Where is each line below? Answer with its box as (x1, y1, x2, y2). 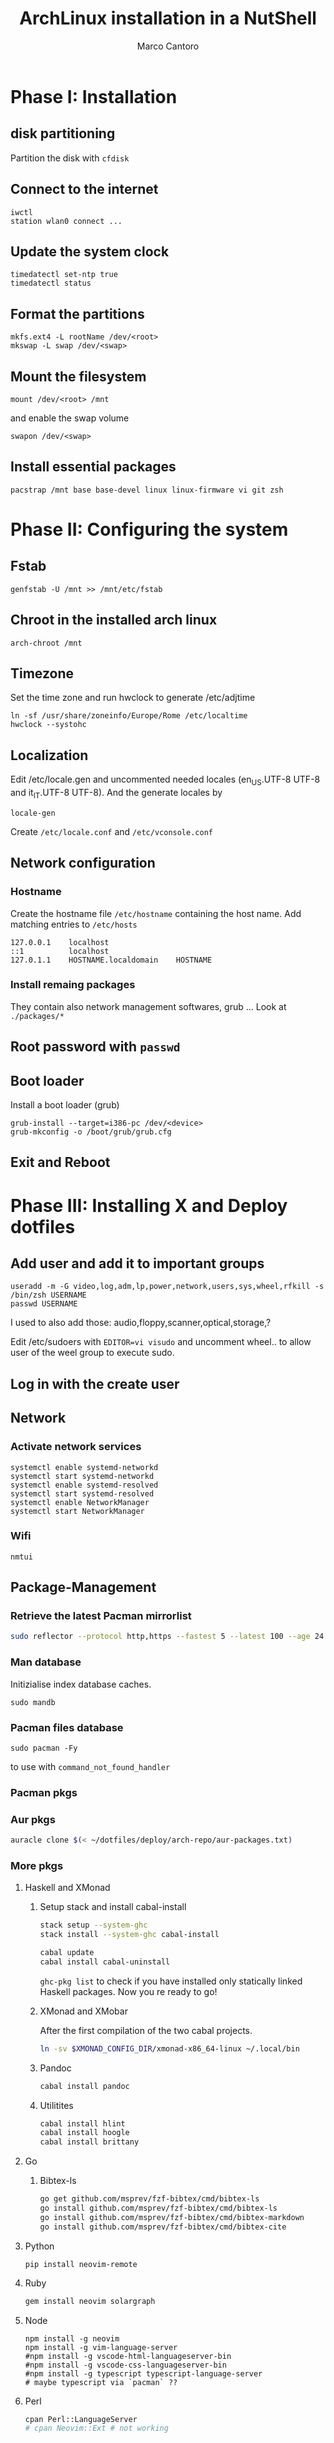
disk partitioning (10, 125, 116, 142)
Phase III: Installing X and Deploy (10, 1194, 288, 1217)
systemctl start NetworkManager (10, 1506, 145, 1516)
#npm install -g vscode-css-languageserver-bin (24, 2360, 227, 2370)
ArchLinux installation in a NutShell (19, 7, 317, 30)
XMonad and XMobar (39, 2005, 128, 2017)
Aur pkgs (10, 1812, 56, 1826)
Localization (10, 747, 89, 764)
